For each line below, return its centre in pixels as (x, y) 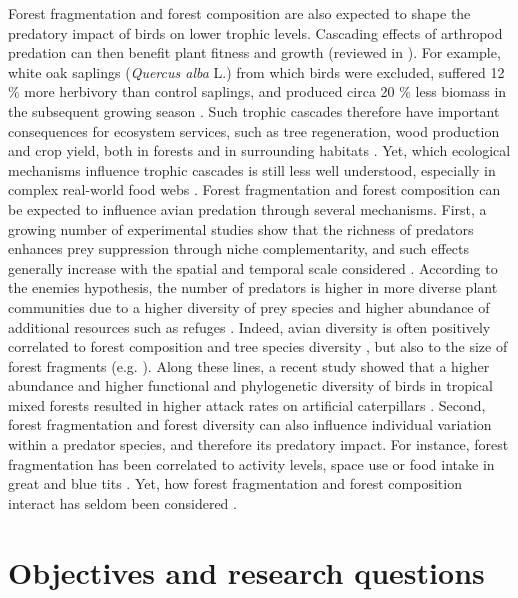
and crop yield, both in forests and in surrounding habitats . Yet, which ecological (259, 150)
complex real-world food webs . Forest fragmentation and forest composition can (254, 189)
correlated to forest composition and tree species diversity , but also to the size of (258, 346)
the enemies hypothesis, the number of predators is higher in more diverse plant (253, 287)
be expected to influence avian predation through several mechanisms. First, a (247, 208)
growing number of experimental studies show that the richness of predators (241, 228)
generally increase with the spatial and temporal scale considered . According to (253, 267)
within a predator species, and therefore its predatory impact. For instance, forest (258, 444)
